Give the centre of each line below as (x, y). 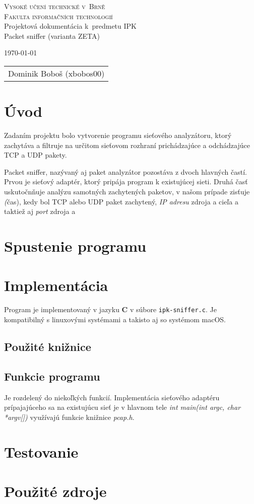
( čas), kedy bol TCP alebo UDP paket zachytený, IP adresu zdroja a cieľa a (121, 201)
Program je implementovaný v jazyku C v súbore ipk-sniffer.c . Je (110, 309)
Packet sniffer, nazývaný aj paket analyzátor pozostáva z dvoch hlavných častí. (125, 171)
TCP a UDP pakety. (36, 155)
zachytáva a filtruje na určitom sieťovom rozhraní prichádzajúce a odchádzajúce (127, 145)
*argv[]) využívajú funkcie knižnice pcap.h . (69, 417)
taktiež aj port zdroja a (40, 211)
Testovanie (41, 451)
